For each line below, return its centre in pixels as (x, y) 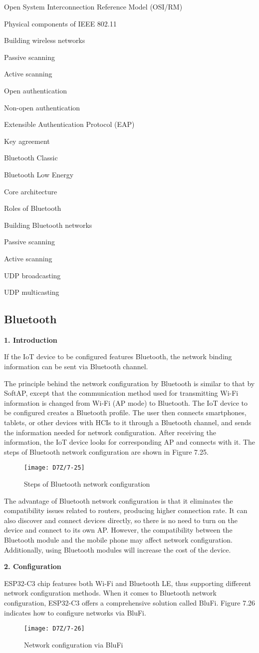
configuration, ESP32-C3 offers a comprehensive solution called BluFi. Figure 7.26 (130, 603)
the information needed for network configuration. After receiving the (110, 432)
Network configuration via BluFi (74, 644)
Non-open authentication (42, 107)
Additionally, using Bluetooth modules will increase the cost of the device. (118, 549)
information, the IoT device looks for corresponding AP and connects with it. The (130, 442)
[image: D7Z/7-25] (54, 468)
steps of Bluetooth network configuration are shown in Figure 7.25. (106, 451)
